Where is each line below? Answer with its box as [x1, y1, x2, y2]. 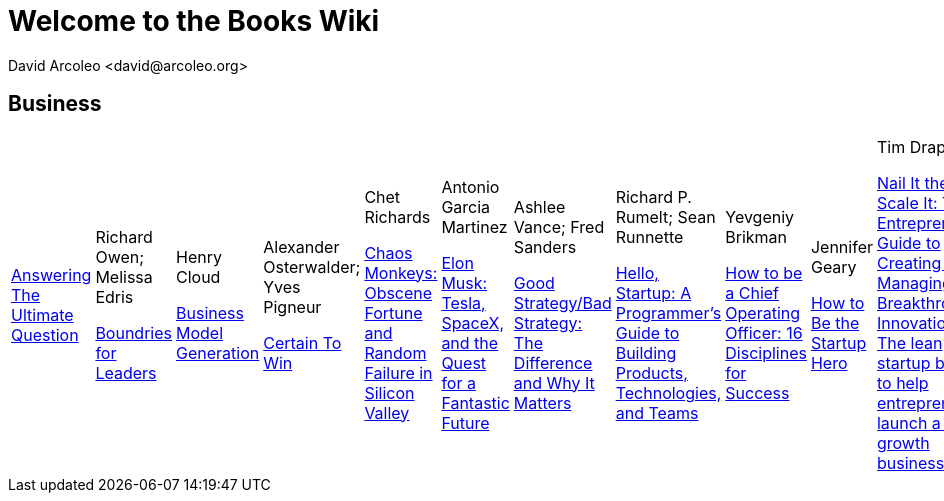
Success [725, 382, 790, 403]
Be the [810, 312, 860, 333]
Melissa [95, 266, 153, 287]
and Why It [513, 372, 595, 393]
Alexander [263, 236, 340, 257]
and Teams [615, 402, 699, 423]
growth [876, 432, 930, 453]
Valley [364, 402, 410, 423]
